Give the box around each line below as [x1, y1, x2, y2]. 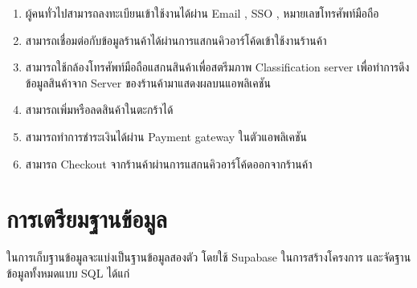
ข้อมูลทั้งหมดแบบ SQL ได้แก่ [6, 264, 130, 281]
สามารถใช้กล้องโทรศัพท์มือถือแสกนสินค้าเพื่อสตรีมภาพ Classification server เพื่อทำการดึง [25, 59, 410, 75]
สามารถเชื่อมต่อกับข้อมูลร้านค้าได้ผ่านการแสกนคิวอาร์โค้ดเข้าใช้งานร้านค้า [25, 31, 327, 48]
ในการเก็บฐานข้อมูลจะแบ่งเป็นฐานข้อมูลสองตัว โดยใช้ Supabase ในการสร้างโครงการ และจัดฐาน [6, 249, 411, 266]
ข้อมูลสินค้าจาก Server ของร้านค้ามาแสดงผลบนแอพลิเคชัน [25, 74, 271, 91]
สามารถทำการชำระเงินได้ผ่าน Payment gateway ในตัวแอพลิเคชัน [25, 128, 308, 144]
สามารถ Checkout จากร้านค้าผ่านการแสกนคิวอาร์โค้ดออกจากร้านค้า [25, 155, 313, 172]
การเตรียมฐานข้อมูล [6, 202, 167, 235]
